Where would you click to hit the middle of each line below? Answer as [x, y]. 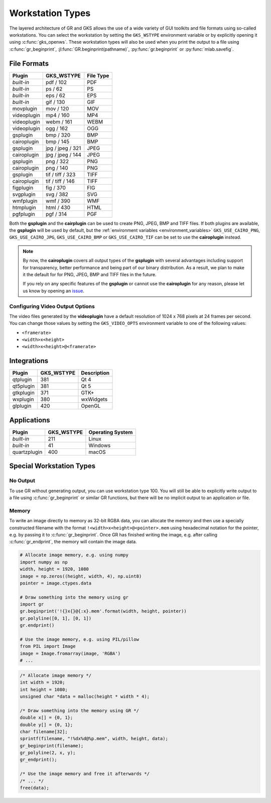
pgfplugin [24, 214]
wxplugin [23, 399]
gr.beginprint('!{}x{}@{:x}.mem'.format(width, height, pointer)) [103, 611]
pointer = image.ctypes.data [56, 583]
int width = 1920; [42, 682]
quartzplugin [27, 452]
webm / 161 [59, 122]
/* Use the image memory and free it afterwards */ [85, 774]
